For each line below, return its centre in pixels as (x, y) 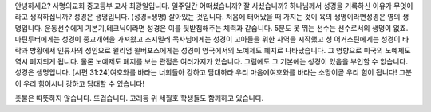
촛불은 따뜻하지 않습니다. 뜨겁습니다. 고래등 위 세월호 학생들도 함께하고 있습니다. (139, 98)
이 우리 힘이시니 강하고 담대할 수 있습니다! (80, 83)
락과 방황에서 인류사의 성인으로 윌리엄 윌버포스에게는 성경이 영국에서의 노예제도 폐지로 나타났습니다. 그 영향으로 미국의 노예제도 (213, 50)
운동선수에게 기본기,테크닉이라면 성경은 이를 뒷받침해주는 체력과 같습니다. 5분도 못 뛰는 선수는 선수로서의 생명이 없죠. (226, 28)
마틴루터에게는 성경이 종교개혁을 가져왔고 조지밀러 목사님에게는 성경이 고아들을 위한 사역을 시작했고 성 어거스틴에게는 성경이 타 (212, 39)
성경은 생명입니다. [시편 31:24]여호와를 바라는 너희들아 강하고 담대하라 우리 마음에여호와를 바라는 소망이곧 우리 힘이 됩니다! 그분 (214, 72)
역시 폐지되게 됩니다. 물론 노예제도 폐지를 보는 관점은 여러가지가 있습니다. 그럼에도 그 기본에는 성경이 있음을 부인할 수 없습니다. (212, 61)
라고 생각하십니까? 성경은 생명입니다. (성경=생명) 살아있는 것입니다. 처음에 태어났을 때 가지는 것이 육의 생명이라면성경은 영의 (208, 17)
